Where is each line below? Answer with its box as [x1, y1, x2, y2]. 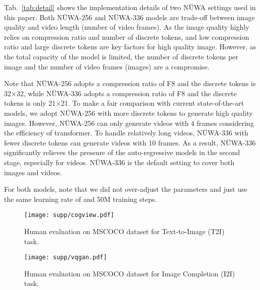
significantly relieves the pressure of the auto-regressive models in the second [4, 147, 240, 158]
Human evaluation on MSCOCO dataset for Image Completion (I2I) [24, 268, 235, 278]
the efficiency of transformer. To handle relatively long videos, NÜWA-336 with [4, 127, 248, 138]
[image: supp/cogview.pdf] [24, 211, 114, 219]
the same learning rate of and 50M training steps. [4, 193, 157, 204]
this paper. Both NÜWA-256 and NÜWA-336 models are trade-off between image [4, 12, 255, 22]
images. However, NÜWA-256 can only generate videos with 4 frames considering [4, 117, 254, 128]
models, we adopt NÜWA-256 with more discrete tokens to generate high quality [4, 107, 253, 118]
